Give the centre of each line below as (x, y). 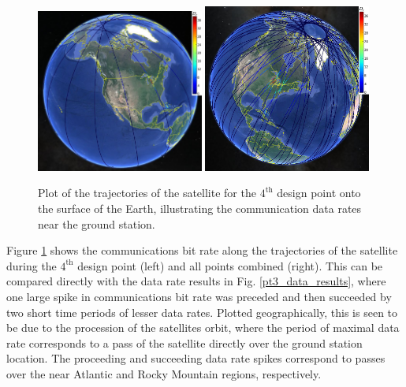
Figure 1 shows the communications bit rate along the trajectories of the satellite (202, 250)
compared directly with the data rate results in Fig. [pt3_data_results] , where (196, 281)
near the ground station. (97, 223)
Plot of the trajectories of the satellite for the (147, 193)
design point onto (319, 193)
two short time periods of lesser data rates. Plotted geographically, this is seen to (202, 312)
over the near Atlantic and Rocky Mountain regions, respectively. (164, 373)
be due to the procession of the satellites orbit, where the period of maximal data (203, 327)
